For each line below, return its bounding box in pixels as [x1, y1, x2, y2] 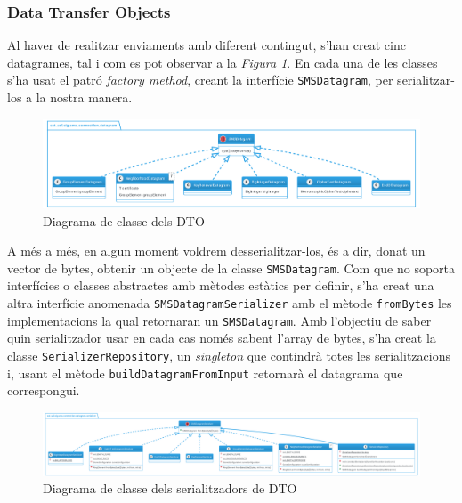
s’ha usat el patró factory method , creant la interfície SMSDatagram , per [7, 70, 393, 89]
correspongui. [7, 381, 80, 400]
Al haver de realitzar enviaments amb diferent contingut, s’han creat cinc [7, 36, 406, 54]
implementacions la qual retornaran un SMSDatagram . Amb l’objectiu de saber [7, 311, 432, 329]
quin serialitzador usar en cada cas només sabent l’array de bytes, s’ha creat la [7, 329, 436, 347]
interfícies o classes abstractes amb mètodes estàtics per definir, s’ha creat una [7, 276, 434, 295]
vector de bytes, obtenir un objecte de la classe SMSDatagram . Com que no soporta [7, 258, 456, 277]
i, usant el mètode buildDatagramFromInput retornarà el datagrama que [7, 363, 403, 382]
